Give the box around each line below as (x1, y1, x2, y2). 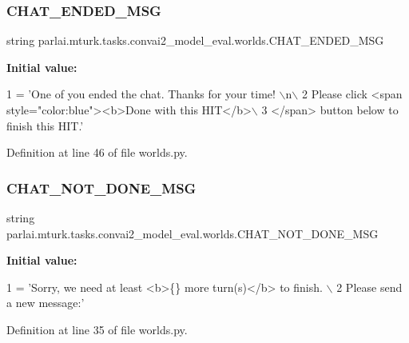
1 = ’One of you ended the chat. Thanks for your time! (6, 86, 276, 102)
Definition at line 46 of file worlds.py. (6, 144, 188, 161)
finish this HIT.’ (6, 117, 84, 134)
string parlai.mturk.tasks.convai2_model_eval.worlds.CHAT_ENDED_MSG (6, 32, 384, 49)
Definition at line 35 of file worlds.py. (6, 321, 188, 337)
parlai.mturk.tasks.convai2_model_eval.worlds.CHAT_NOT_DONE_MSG (6, 225, 379, 241)
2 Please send (336, 278, 403, 295)
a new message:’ (6, 294, 85, 311)
